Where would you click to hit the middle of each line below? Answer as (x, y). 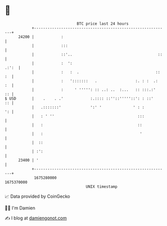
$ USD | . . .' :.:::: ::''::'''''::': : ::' (79, 98)
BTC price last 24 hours (103, 24)
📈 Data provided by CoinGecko (37, 196)
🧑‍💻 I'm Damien (20, 208)
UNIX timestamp (102, 186)
